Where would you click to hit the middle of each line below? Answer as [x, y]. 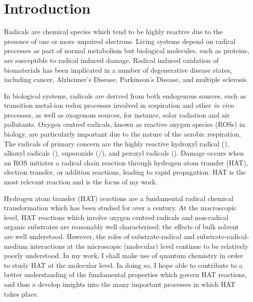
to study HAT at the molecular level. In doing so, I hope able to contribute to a [123, 265]
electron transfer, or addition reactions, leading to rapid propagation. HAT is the [125, 172]
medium [16, 246]
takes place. [21, 293]
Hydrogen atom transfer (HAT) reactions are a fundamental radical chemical [119, 198]
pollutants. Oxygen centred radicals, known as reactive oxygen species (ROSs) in [125, 124]
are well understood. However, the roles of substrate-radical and [99, 236]
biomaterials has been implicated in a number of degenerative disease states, [118, 70]
